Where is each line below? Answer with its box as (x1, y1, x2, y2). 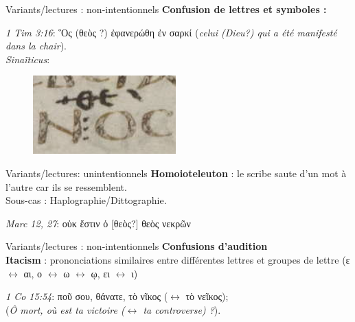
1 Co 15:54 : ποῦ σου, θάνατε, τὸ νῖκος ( (5, 289, 168, 303)
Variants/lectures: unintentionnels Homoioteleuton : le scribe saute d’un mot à (5, 165, 347, 180)
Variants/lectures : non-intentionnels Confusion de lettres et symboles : (5, 2, 327, 16)
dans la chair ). (5, 38, 67, 53)
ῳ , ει (91, 266, 110, 280)
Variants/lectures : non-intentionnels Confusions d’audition (5, 239, 268, 253)
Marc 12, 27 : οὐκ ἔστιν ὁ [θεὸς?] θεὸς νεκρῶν (5, 216, 191, 230)
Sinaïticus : (5, 51, 50, 66)
